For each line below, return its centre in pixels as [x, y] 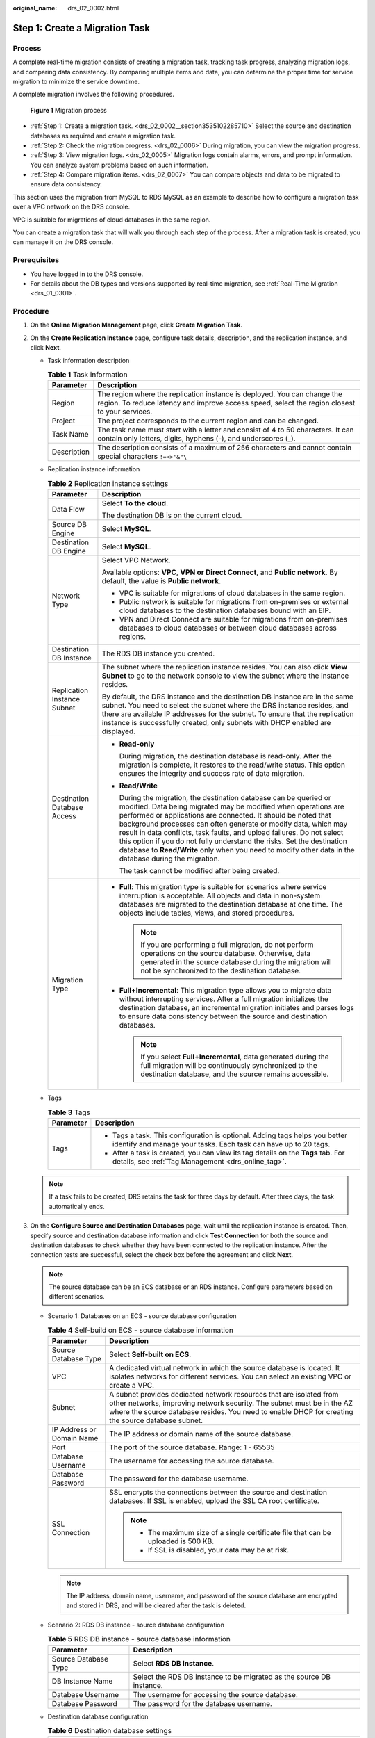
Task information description [89, 360]
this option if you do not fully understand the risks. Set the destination [233, 841]
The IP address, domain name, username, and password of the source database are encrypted [202, 1596]
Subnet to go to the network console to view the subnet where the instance [225, 676]
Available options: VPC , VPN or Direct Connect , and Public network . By [220, 572]
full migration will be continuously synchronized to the [228, 1066]
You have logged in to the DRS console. [87, 274]
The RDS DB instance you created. [158, 653]
